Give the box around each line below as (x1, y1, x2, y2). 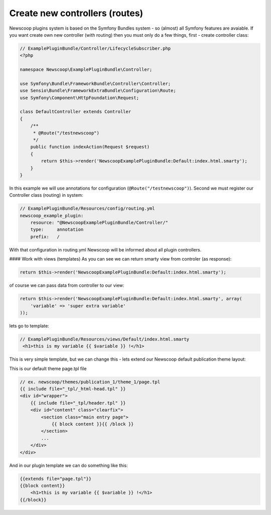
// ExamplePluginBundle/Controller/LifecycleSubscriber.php (20, 45, 171, 51)
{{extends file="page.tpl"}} (20, 476, 92, 481)
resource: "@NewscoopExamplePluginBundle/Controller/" (30, 220, 168, 226)
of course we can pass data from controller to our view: (9, 282, 124, 289)
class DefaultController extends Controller (20, 109, 131, 115)
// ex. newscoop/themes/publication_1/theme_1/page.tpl (20, 379, 161, 385)
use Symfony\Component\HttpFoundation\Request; (20, 95, 139, 101)
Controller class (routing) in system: (9, 192, 83, 198)
